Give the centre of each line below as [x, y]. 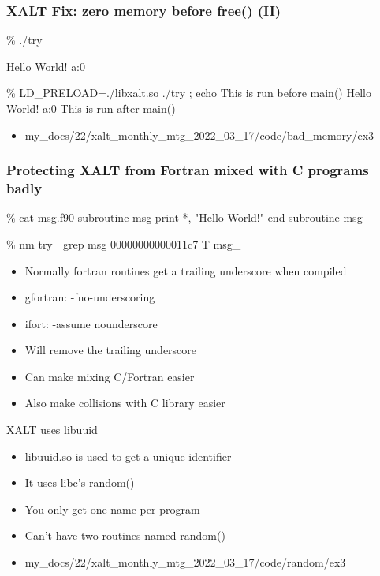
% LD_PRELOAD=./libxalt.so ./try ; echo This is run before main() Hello [189, 93]
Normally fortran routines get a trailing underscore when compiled [186, 270]
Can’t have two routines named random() [125, 535]
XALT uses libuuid [52, 430]
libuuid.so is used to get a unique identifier [128, 456]
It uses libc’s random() [80, 482]
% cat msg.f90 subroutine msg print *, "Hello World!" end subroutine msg [184, 217]
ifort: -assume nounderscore [91, 323]
